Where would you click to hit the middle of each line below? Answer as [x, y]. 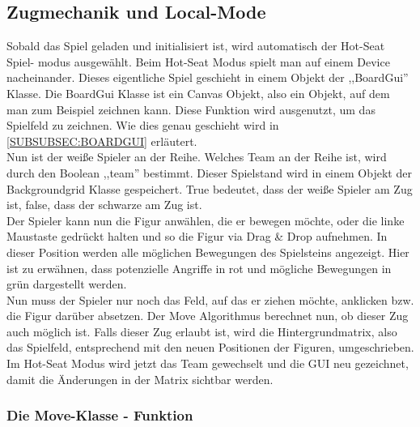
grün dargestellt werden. [67, 284]
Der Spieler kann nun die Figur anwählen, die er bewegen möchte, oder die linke [206, 220]
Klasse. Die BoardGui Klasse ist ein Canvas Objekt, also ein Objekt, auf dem [198, 93]
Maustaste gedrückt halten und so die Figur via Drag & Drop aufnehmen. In [197, 236]
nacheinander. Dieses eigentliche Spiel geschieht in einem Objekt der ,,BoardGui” [208, 77]
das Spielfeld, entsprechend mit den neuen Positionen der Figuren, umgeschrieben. [210, 347]
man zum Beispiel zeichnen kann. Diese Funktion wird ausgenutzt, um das [191, 109]
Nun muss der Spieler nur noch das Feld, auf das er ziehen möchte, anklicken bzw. [210, 299]
